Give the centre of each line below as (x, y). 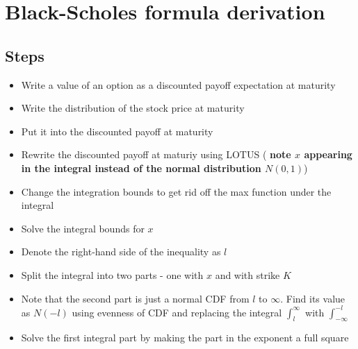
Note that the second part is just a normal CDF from (135, 298)
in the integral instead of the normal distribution (141, 168)
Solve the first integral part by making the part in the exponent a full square (185, 338)
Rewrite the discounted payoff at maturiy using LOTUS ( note (156, 154)
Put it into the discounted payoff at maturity (117, 131)
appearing (328, 154)
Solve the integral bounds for (83, 228)
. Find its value (313, 298)
